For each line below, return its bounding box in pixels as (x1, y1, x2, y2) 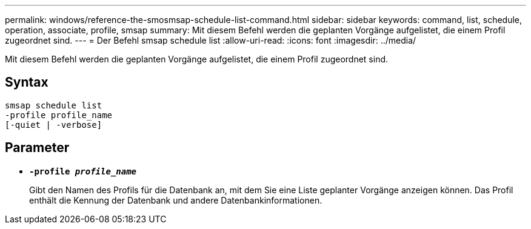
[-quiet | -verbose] (5, 119, 102, 130)
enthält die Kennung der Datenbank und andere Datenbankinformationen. (29, 194, 322, 205)
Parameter (5, 140, 70, 156)
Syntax (5, 75, 48, 90)
